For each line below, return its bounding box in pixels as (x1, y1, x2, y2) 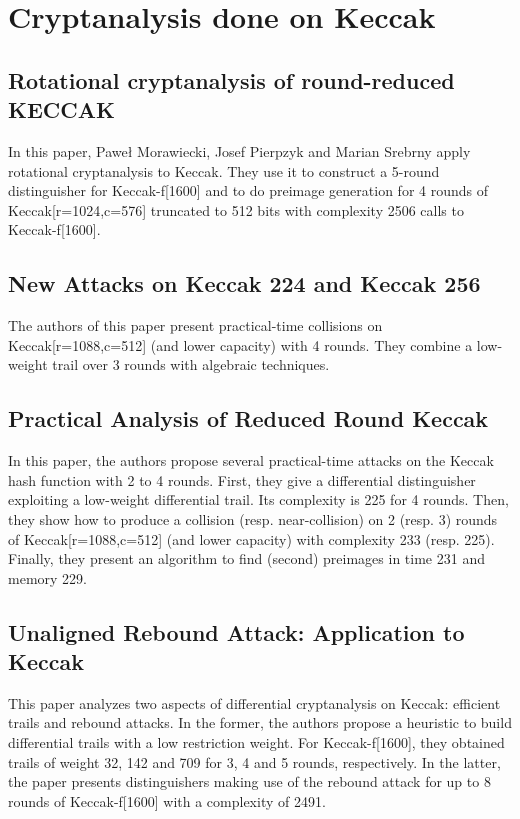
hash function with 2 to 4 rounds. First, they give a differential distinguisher (8, 469, 476, 490)
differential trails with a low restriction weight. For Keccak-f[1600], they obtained (8, 732, 505, 753)
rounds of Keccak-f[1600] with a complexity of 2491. (8, 790, 326, 811)
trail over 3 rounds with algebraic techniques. (52, 354, 330, 375)
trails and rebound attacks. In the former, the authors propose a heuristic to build (8, 712, 512, 733)
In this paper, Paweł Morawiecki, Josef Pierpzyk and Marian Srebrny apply (8, 140, 471, 161)
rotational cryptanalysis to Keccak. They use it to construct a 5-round (8, 160, 440, 181)
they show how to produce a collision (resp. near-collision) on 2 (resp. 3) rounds (8, 508, 498, 529)
